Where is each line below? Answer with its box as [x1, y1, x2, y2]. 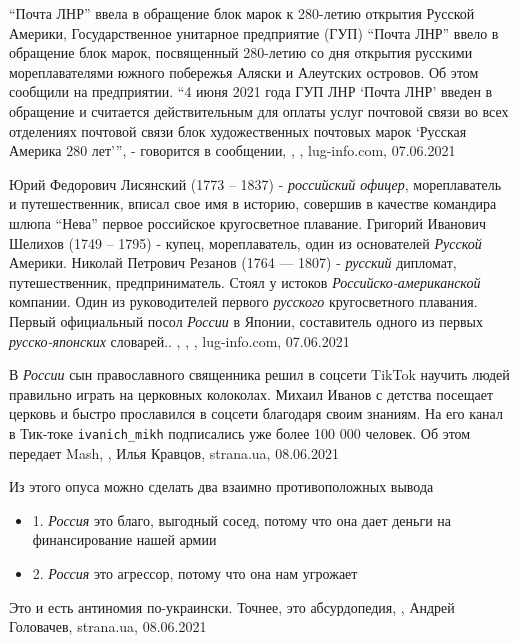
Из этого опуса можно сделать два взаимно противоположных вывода [9, 476, 434, 497]
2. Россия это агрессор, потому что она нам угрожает [32, 562, 358, 583]
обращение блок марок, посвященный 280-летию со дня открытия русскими [9, 42, 473, 63]
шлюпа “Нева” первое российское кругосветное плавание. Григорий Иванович [9, 212, 487, 233]
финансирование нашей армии [32, 529, 217, 550]
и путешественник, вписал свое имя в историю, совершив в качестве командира [9, 193, 497, 214]
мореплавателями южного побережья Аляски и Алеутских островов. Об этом [9, 61, 479, 82]
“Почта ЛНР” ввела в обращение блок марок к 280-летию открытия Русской [9, 3, 475, 23]
